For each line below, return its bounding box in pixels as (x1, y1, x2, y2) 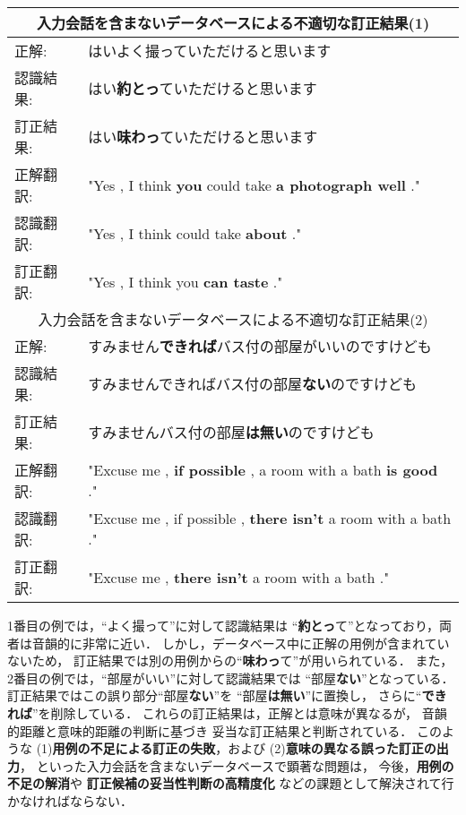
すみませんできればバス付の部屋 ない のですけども (88, 373, 418, 394)
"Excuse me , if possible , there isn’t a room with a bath (88, 508, 452, 528)
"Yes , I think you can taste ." (88, 270, 283, 292)
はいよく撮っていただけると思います (88, 40, 332, 61)
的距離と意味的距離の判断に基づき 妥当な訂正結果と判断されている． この (7, 721, 442, 740)
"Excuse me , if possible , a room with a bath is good (88, 459, 438, 480)
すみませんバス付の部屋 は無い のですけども (88, 422, 375, 442)
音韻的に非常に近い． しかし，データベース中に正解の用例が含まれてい (31, 633, 450, 652)
